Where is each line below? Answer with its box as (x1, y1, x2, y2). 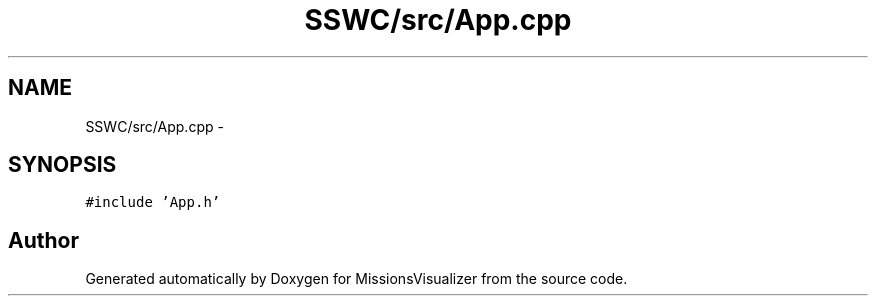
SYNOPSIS (8, 152, 117, 178)
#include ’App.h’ (85, 194, 221, 211)
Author (8, 227, 79, 253)
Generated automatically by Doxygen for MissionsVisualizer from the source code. (85, 270, 628, 288)
